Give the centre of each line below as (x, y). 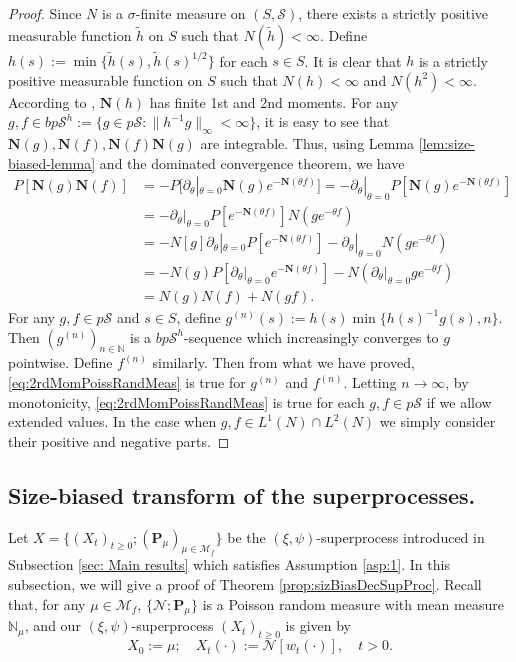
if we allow (459, 401)
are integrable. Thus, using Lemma (307, 143)
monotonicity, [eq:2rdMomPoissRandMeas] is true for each (186, 401)
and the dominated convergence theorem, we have (252, 162)
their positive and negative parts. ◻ (119, 440)
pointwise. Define (60, 362)
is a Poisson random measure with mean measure (353, 603)
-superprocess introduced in (400, 536)
